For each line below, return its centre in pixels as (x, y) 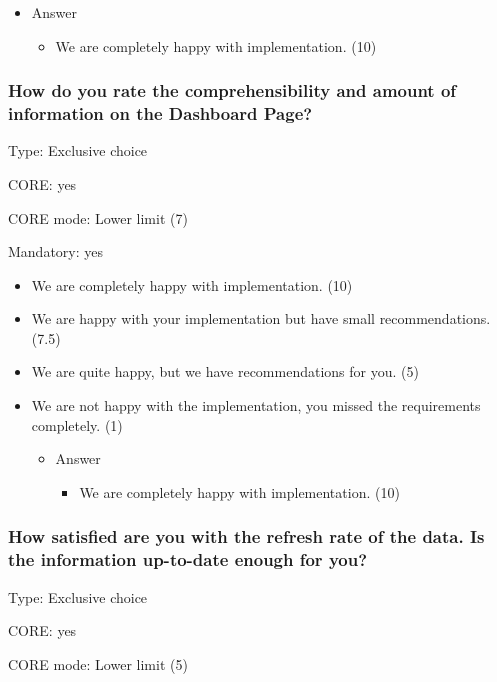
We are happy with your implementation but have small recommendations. (261, 318)
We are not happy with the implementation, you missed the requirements (256, 405)
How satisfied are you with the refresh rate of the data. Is (246, 536)
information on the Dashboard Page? (160, 113)
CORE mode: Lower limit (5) (98, 663)
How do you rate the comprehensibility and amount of (232, 90)
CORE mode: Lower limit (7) (98, 217)
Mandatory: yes (56, 251)
